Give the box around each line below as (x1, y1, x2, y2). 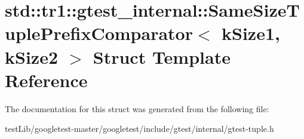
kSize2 (5, 44, 58, 69)
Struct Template (93, 44, 231, 69)
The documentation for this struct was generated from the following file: (5, 102, 269, 115)
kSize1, (222, 21, 280, 45)
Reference (5, 67, 88, 92)
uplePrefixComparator (5, 21, 193, 45)
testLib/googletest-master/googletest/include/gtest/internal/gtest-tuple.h (5, 122, 274, 135)
